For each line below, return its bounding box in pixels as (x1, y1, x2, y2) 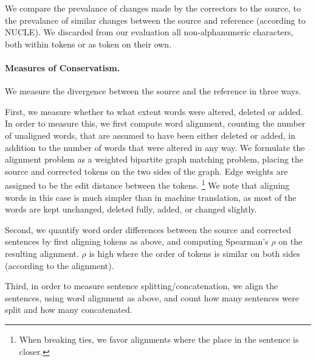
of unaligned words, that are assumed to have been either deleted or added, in (5, 128, 295, 141)
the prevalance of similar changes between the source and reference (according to (5, 13, 306, 26)
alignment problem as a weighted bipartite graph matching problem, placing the (5, 153, 304, 166)
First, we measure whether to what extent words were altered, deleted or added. (5, 105, 303, 117)
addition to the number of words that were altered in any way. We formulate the (5, 141, 305, 153)
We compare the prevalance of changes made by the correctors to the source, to (5, 2, 301, 14)
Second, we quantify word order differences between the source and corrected (5, 223, 291, 236)
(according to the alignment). (5, 259, 114, 272)
